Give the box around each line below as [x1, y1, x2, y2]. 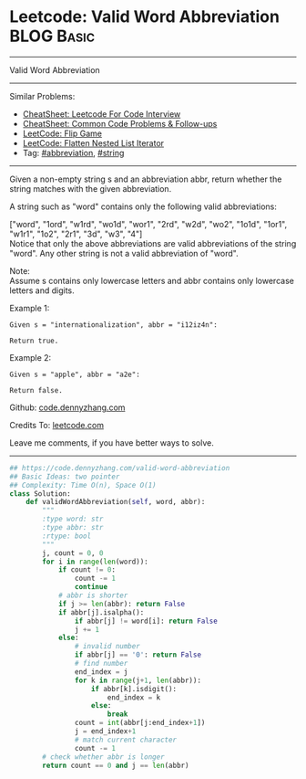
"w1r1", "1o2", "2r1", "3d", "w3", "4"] [9, 228, 143, 239]
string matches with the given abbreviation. [9, 183, 172, 194]
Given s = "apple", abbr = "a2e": [9, 370, 141, 379]
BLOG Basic [9, 26, 96, 47]
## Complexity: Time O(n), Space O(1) [9, 480, 157, 490]
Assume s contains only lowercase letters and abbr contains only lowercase [9, 275, 294, 286]
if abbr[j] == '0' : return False [74, 650, 202, 659]
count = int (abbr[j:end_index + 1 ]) [74, 719, 206, 728]
